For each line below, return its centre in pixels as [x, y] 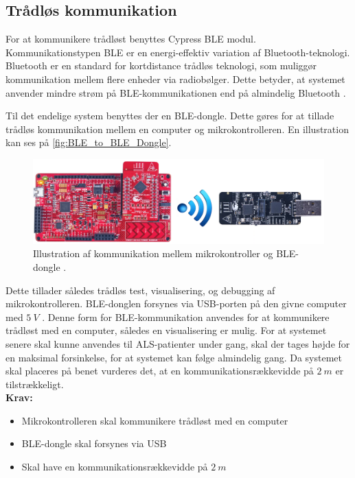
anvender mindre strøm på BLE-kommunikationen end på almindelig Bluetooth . [176, 92]
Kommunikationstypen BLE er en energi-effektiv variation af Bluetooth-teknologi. [178, 52]
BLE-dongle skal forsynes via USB [94, 443]
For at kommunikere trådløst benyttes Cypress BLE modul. [131, 39]
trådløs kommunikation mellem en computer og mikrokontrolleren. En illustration [177, 129]
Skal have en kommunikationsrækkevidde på [115, 467]
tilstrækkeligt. [35, 384]
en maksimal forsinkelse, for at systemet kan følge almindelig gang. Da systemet [174, 357]
